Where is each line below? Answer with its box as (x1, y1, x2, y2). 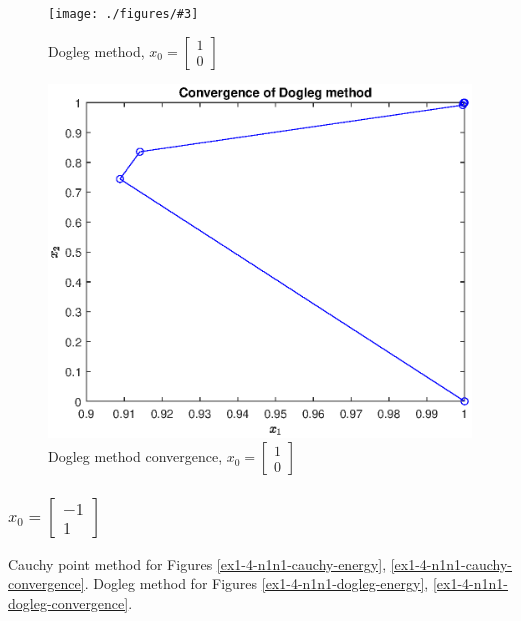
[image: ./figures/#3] (48, 7, 199, 21)
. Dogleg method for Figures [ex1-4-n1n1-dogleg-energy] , (84, 573, 429, 594)
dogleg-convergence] (8, 592, 129, 613)
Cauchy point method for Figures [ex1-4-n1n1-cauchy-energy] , (8, 553, 387, 574)
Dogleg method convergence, (48, 446, 223, 467)
